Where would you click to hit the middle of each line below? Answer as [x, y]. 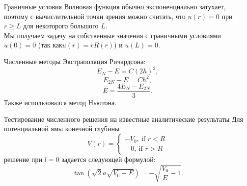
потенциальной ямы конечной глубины [62, 128]
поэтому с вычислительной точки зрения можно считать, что [95, 16]
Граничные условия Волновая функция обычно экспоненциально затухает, [115, 6]
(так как [50, 45]
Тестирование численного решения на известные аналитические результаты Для [124, 119]
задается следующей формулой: [109, 159]
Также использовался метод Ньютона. [60, 103]
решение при [23, 159]
